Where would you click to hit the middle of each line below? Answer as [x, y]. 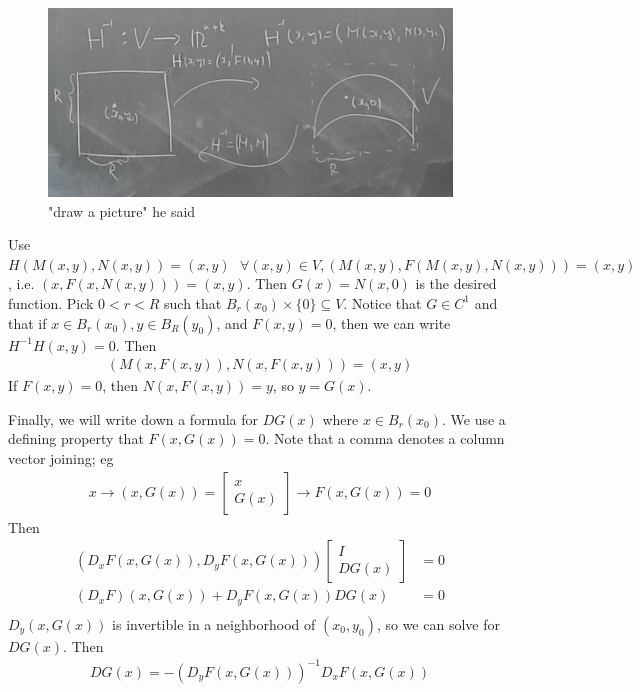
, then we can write [391, 322]
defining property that [76, 438]
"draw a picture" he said [122, 210]
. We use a [474, 418]
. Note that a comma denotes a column [385, 438]
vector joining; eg [61, 457]
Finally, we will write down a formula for [133, 418]
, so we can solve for [438, 623]
